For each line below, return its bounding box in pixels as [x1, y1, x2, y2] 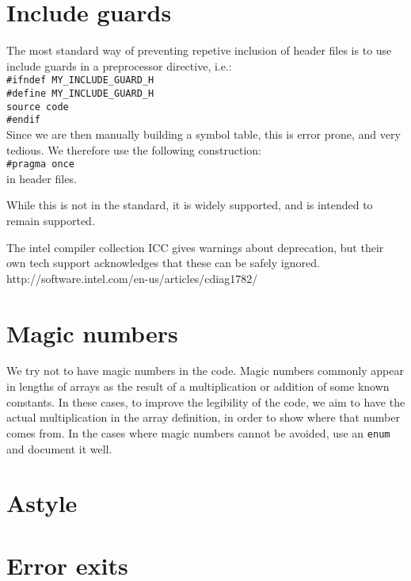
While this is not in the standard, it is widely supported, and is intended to [6, 197, 373, 213]
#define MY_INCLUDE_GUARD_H [6, 87, 154, 99]
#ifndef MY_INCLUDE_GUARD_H [6, 75, 154, 86]
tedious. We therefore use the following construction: [6, 141, 261, 158]
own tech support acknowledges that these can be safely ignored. [6, 254, 320, 271]
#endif [6, 114, 40, 126]
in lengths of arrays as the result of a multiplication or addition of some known [6, 378, 390, 395]
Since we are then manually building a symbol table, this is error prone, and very [6, 125, 401, 142]
